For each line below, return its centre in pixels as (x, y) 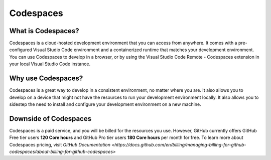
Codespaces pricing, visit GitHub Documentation (60, 144)
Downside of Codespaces (50, 119)
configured (21, 50)
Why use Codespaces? (46, 78)
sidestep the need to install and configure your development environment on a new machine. (105, 104)
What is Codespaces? (44, 31)
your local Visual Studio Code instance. (50, 64)
